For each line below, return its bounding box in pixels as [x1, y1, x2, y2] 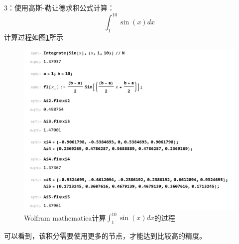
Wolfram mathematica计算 [24, 212, 106, 223]
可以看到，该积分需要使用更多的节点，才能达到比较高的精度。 [4, 231, 206, 241]
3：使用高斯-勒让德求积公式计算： [4, 2, 115, 12]
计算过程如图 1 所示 [4, 31, 63, 42]
